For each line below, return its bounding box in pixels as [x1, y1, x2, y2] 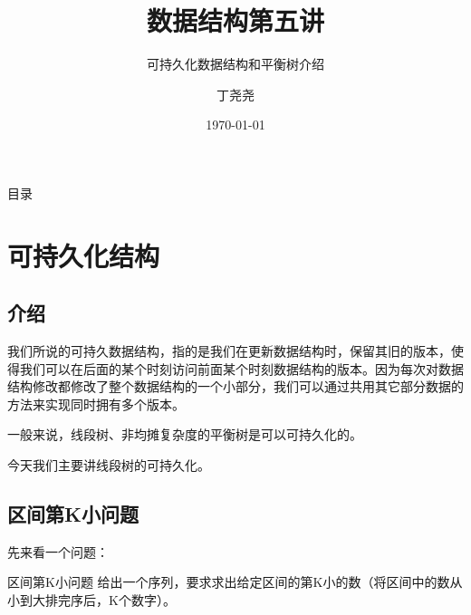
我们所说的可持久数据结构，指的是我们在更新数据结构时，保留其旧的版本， [7, 341, 451, 360]
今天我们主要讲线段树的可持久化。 [7, 456, 210, 475]
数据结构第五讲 [146, 2, 324, 39]
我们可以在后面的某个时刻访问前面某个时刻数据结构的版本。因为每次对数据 [19, 359, 464, 378]
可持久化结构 [7, 236, 160, 274]
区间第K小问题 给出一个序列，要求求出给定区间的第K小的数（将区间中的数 [7, 572, 450, 591]
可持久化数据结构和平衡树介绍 [147, 54, 324, 73]
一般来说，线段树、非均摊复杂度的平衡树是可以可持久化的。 [7, 425, 362, 444]
